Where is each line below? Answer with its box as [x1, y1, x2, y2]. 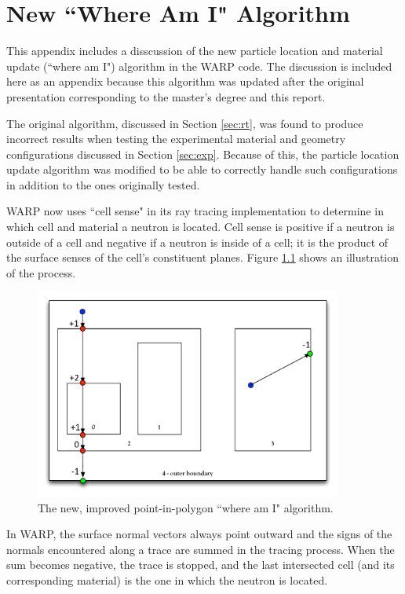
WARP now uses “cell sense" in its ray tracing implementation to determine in [6, 203, 384, 219]
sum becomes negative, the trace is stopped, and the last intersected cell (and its [6, 556, 395, 573]
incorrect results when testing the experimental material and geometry [6, 130, 346, 147]
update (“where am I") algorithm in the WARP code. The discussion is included [6, 57, 392, 74]
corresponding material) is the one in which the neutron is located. [6, 571, 328, 588]
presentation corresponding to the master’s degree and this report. [6, 88, 326, 104]
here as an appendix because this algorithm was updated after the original [6, 73, 364, 90]
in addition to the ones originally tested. [6, 176, 200, 192]
